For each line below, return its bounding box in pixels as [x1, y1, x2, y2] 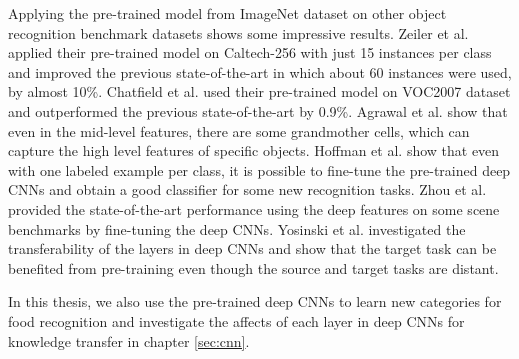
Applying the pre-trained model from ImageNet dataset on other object [8, 3, 447, 23]
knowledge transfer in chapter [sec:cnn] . [8, 330, 250, 351]
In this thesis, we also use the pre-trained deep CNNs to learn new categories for [8, 291, 502, 312]
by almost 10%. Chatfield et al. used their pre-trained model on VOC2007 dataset [8, 81, 511, 102]
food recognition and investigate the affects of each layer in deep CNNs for [8, 310, 465, 331]
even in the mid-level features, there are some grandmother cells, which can [8, 120, 470, 141]
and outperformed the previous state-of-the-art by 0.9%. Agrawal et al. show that [8, 100, 508, 121]
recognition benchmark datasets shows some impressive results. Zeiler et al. [8, 22, 469, 43]
